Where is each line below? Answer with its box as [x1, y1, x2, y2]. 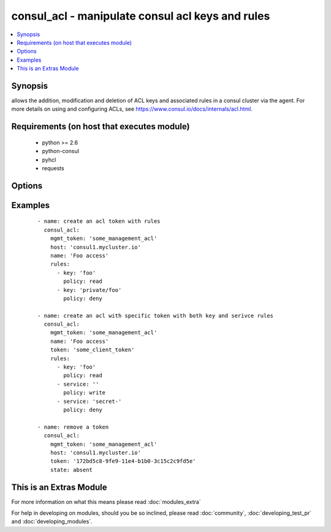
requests [42, 164, 64, 171]
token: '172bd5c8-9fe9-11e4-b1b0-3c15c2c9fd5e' [50, 458, 196, 465]
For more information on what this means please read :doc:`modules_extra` [11, 498, 202, 505]
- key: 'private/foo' [56, 287, 122, 293]
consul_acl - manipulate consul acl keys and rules [11, 9, 270, 23]
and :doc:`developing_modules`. [11, 518, 93, 525]
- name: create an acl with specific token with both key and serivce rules [37, 312, 274, 319]
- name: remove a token [37, 423, 109, 430]
